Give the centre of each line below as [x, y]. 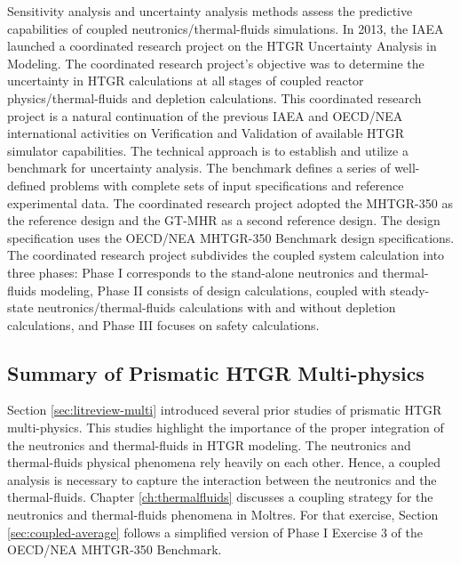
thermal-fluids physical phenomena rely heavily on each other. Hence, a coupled [224, 462]
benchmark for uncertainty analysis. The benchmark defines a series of [199, 168]
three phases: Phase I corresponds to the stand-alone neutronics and [193, 272]
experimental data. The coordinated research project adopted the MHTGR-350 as [230, 202]
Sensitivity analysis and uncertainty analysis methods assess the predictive [210, 11]
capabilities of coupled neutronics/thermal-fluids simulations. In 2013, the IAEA [226, 28]
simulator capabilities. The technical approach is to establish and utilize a [208, 150]
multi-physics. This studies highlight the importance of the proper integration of [226, 428]
